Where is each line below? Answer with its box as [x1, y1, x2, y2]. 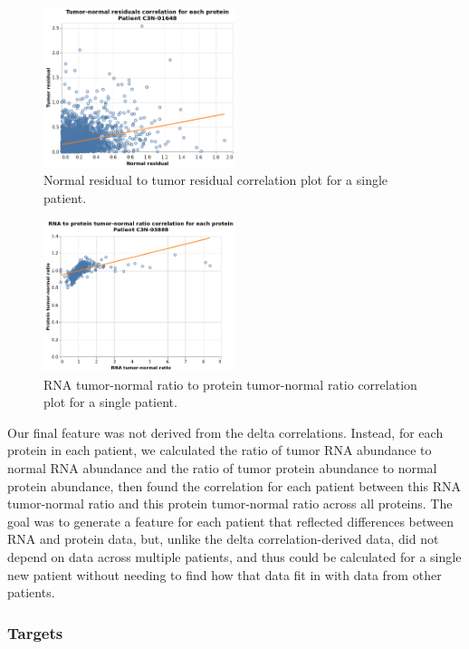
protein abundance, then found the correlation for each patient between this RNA [7, 476, 461, 495]
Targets [7, 621, 63, 644]
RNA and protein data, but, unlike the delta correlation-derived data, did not [7, 529, 439, 548]
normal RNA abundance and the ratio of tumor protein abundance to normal [7, 459, 437, 478]
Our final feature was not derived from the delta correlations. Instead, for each [7, 422, 444, 441]
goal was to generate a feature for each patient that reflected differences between [7, 511, 454, 530]
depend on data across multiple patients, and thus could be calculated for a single [7, 547, 462, 567]
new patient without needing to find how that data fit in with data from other [7, 565, 442, 584]
